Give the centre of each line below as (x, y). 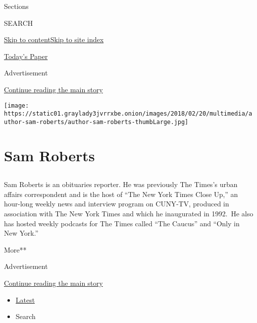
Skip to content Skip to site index (54, 39)
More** (15, 249)
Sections (16, 6)
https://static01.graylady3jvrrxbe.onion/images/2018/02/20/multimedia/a (128, 114)
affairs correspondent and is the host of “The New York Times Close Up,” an (121, 194)
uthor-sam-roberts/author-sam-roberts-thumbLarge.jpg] (96, 122)
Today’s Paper (26, 56)
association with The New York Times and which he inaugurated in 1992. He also (129, 214)
